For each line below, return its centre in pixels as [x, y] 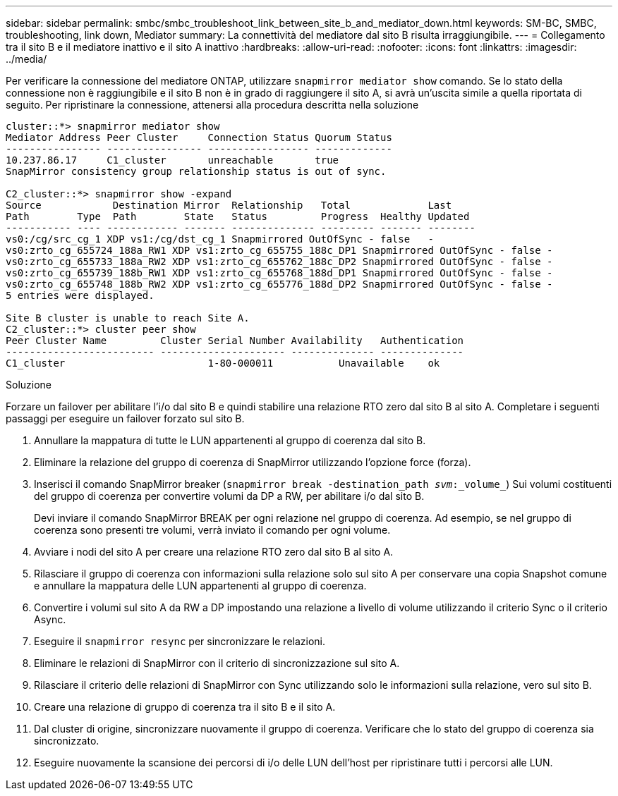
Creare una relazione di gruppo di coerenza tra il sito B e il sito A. [185, 707]
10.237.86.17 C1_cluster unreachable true [172, 160]
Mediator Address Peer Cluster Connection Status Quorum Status [199, 137]
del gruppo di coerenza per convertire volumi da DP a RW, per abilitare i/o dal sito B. [229, 496]
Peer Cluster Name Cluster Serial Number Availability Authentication [235, 341]
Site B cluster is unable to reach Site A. [128, 318]
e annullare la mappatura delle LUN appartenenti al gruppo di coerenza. [200, 586]
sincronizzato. [67, 741]
